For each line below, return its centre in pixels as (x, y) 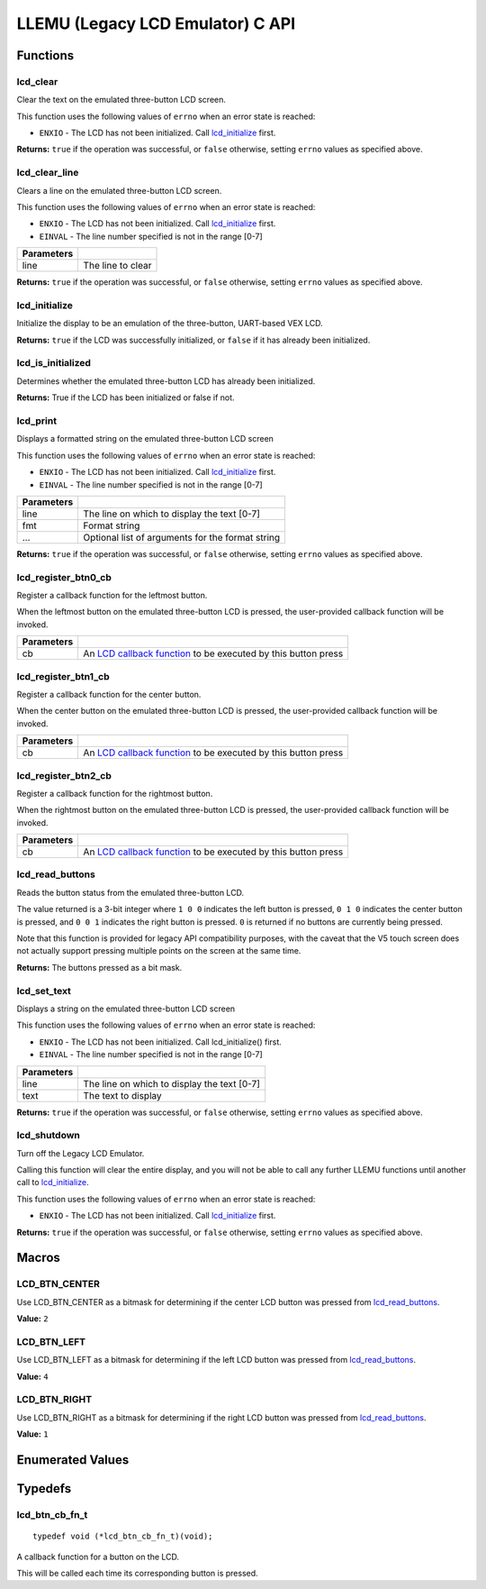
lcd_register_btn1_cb (63, 676)
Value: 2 (32, 1319)
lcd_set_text (44, 991)
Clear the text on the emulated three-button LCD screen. (121, 100)
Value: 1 (32, 1434)
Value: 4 (32, 1376)
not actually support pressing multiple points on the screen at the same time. (159, 951)
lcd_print (37, 421)
